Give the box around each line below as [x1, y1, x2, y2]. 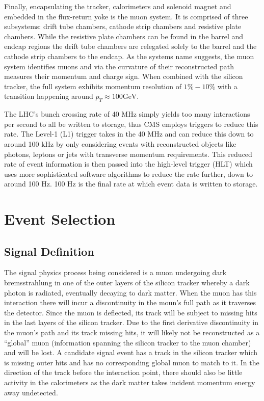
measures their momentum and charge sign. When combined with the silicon [4, 71, 243, 82]
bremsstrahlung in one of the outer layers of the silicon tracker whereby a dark [4, 277, 250, 288]
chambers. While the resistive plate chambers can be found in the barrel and [4, 31, 244, 41]
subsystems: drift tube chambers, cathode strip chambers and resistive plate [4, 21, 242, 32]
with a [217, 81, 237, 91]
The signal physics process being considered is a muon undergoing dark [4, 267, 227, 278]
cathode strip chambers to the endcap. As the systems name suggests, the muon [4, 50, 254, 61]
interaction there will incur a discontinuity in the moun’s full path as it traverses [4, 297, 256, 308]
